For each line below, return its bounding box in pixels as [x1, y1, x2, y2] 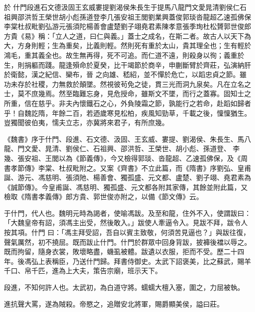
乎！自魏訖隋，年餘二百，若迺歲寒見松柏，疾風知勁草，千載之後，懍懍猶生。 [4, 107, 251, 118]
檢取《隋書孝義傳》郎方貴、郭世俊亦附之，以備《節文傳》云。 [4, 191, 203, 202]
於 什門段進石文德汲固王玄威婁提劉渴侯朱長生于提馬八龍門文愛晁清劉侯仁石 [4, 2, 247, 12]
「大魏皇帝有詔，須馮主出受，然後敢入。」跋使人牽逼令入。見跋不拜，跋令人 [4, 217, 248, 228]
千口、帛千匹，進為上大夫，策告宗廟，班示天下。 [4, 265, 162, 276]
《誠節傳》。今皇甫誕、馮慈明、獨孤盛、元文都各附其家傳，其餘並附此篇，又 [4, 182, 248, 192]
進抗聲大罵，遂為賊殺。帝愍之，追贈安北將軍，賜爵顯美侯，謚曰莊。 [4, 298, 224, 309]
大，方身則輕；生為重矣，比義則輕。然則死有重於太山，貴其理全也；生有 [4, 40, 237, 51]
